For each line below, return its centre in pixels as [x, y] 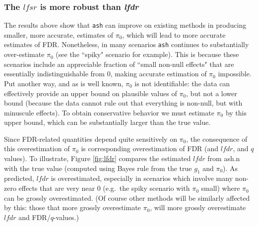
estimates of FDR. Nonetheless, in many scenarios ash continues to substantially [127, 44]
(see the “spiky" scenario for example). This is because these [147, 54]
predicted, [19, 178]
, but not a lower [212, 93]
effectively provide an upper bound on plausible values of [91, 93]
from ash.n [224, 158]
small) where [221, 188]
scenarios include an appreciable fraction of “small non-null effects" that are [119, 64]
